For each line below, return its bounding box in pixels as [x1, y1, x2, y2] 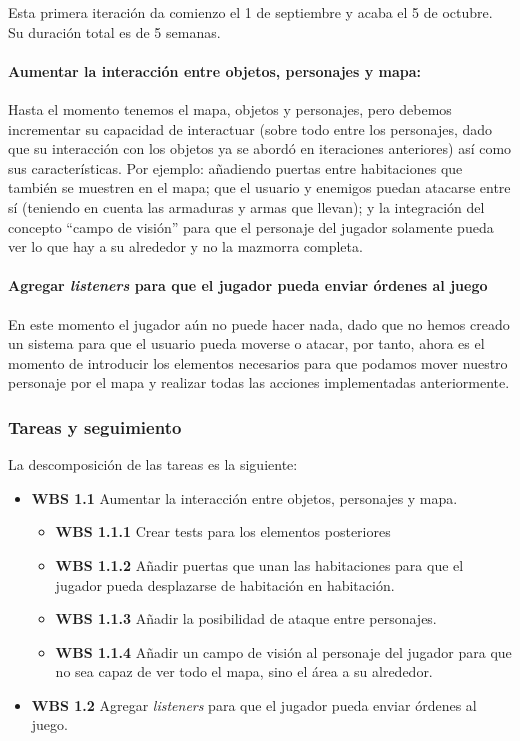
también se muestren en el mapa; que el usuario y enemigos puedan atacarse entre [8, 177, 511, 198]
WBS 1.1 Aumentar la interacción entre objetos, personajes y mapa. [31, 487, 458, 508]
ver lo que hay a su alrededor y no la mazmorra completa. [8, 236, 363, 257]
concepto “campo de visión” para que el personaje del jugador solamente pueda [8, 216, 494, 237]
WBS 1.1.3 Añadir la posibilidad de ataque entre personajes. [55, 608, 437, 629]
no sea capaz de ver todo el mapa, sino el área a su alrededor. [55, 661, 433, 682]
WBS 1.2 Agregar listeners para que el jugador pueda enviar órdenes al [31, 694, 477, 715]
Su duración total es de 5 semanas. [8, 21, 221, 42]
